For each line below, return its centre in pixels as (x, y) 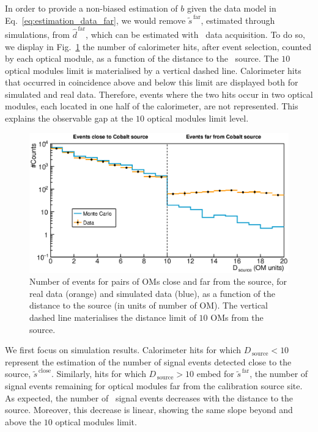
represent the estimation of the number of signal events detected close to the (148, 361)
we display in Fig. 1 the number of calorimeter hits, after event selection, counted (158, 46)
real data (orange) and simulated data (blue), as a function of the (152, 293)
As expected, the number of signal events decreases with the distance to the (149, 397)
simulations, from (37, 34)
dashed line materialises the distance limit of (113, 317)
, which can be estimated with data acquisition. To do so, (195, 34)
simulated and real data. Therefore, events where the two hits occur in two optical (159, 94)
